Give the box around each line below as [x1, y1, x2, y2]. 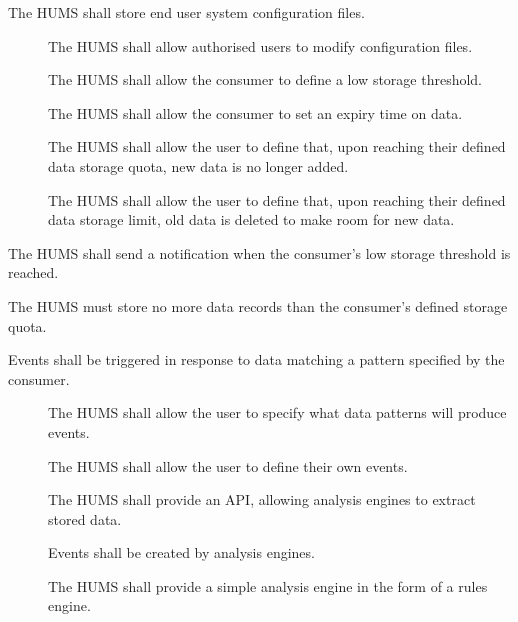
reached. [8, 262, 59, 283]
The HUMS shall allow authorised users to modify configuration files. [48, 35, 473, 56]
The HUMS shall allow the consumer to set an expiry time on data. [48, 102, 463, 123]
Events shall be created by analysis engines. [48, 542, 315, 563]
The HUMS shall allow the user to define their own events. [48, 455, 408, 476]
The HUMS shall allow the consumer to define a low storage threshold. [48, 69, 483, 90]
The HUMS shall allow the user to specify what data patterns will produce [48, 402, 507, 423]
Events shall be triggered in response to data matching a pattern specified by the [8, 349, 505, 370]
